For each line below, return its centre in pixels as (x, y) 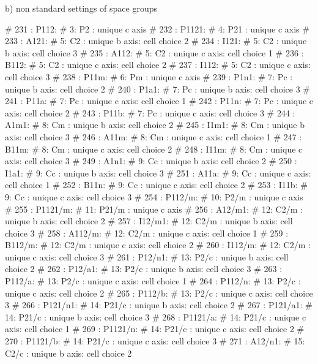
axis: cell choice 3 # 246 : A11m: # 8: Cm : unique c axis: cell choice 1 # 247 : (153, 136)
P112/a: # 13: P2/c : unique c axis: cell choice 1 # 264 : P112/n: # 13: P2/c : (153, 281)
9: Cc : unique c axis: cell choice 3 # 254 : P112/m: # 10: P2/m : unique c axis (154, 196)
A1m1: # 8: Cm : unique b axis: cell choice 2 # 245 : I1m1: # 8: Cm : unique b (155, 125)
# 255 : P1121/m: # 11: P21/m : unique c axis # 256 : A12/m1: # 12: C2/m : (154, 209)
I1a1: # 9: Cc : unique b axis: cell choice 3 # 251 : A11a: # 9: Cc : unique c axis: (158, 173)
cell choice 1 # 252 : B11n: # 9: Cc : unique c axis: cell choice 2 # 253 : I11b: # (156, 185)
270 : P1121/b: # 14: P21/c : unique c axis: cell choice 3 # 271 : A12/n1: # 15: (155, 341)
